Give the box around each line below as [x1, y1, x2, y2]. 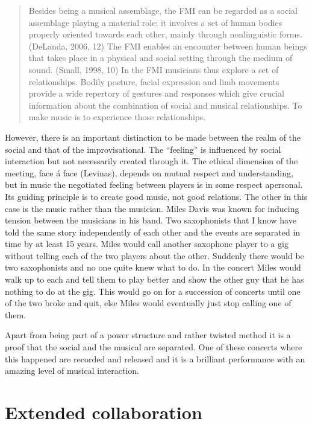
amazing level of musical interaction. [5, 364, 139, 377]
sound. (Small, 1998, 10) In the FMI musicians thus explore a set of [28, 63, 279, 75]
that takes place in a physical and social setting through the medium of [28, 51, 293, 64]
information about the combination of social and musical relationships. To [28, 98, 302, 111]
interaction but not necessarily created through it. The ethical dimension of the [5, 155, 298, 167]
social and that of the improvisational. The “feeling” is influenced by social [5, 143, 281, 155]
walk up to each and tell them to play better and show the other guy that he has [5, 273, 304, 286]
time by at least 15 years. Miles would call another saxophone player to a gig [5, 237, 289, 250]
